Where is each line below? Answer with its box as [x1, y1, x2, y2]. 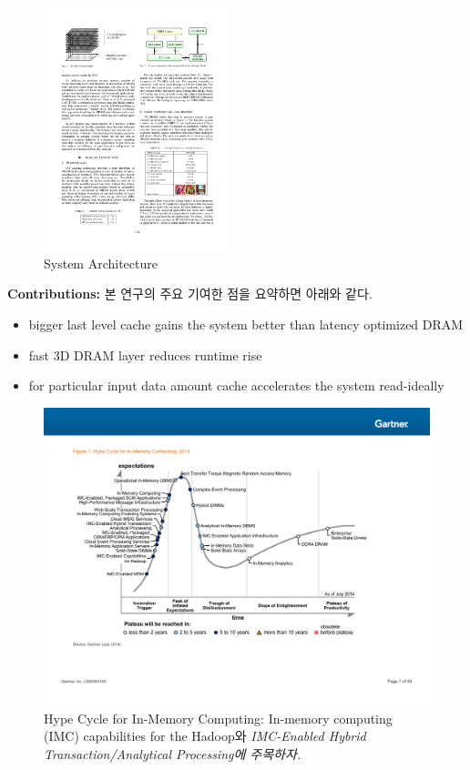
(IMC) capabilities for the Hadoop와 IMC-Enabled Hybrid [44, 726, 366, 745]
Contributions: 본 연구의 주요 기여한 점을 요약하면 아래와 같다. [7, 284, 373, 303]
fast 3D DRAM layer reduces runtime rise [28, 345, 262, 364]
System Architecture [44, 253, 158, 272]
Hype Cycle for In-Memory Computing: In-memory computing [44, 708, 393, 727]
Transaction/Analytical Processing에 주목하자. [44, 745, 301, 764]
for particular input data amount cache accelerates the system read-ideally [28, 376, 444, 395]
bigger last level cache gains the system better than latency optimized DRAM [28, 314, 464, 333]
